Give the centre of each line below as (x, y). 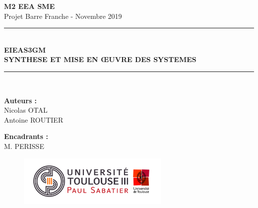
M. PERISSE (24, 146)
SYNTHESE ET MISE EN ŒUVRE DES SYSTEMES (100, 59)
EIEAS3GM (25, 49)
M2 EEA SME (30, 6)
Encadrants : (26, 136)
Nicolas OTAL (26, 110)
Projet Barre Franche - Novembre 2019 (63, 16)
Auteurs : (21, 100)
